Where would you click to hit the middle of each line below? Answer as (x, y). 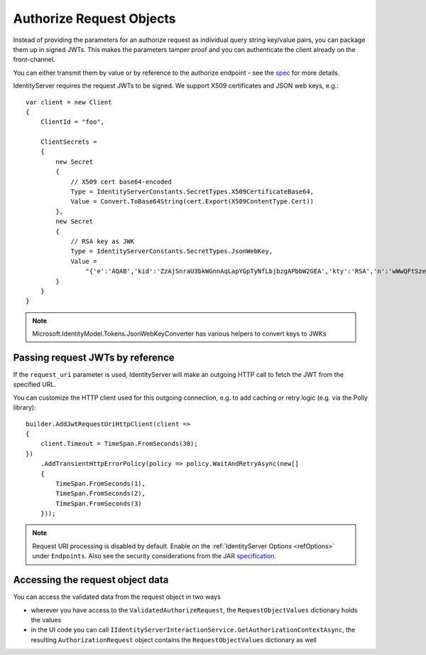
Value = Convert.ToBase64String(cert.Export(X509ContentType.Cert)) (192, 202)
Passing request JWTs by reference (94, 357)
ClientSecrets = (69, 142)
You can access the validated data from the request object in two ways (117, 597)
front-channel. (34, 60)
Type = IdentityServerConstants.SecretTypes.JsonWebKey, (172, 251)
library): (24, 408)
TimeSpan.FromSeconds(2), (100, 494)
